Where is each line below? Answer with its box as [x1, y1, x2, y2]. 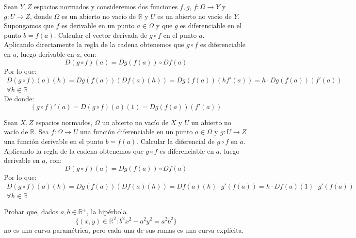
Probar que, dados [4, 206, 58, 217]
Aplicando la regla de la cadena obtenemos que [4, 145, 144, 156]
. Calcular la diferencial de [136, 136, 215, 146]
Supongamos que [4, 20, 54, 31]
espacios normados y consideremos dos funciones [34, 1, 178, 11]
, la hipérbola [86, 206, 127, 217]
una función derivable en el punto [4, 136, 104, 146]
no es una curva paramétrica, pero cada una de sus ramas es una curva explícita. [4, 224, 244, 235]
